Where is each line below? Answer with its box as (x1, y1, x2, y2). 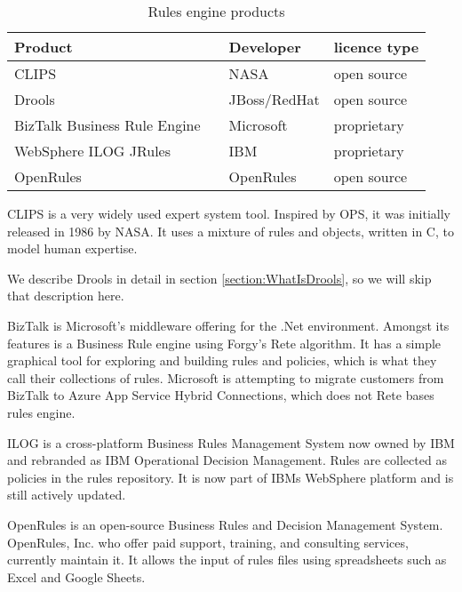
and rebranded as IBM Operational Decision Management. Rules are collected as (7, 451, 447, 469)
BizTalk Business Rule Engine (14, 115, 201, 135)
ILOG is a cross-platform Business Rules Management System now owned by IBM (7, 433, 455, 452)
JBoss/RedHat (228, 89, 320, 109)
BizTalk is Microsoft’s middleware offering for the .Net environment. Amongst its (7, 316, 450, 334)
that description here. (7, 286, 124, 305)
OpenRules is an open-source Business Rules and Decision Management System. (7, 515, 443, 533)
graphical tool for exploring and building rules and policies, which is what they (7, 351, 437, 370)
